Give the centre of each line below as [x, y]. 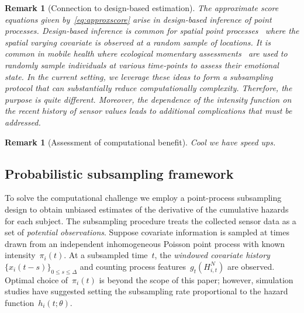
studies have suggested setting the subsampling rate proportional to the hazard [146, 291]
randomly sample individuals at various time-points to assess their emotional [142, 65]
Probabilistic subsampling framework [119, 173]
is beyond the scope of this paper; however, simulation [196, 279]
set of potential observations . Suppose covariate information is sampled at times [147, 232]
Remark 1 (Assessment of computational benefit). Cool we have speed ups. [140, 142]
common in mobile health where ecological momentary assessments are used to [146, 53]
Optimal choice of [37, 279]
